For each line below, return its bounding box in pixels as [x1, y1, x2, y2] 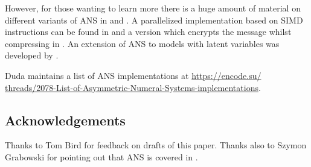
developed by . [5, 49, 59, 61]
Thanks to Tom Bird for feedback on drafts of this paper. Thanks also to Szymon [5, 139, 307, 151]
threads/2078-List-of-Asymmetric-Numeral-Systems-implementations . [5, 81, 261, 93]
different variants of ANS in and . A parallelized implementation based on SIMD [5, 13, 303, 26]
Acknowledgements [5, 110, 126, 129]
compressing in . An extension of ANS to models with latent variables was [5, 37, 280, 49]
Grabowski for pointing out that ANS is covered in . [5, 150, 198, 163]
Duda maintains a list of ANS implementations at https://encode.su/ [5, 69, 261, 81]
